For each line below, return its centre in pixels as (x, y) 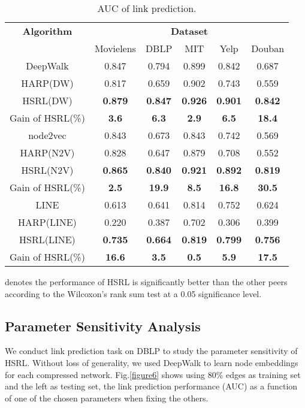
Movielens (115, 48)
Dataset (189, 31)
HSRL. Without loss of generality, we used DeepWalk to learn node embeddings (152, 362)
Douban (268, 48)
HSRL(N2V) (47, 170)
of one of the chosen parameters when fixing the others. (107, 398)
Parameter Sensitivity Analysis (103, 326)
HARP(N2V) (47, 152)
